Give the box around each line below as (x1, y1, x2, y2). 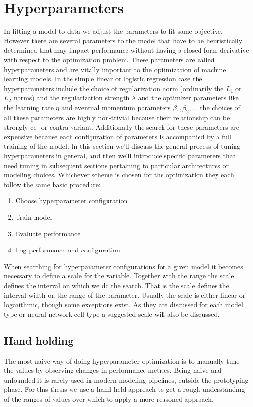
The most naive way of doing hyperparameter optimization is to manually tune (4, 355, 240, 366)
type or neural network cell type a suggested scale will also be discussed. (4, 309, 220, 319)
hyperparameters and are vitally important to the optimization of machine (4, 64, 226, 74)
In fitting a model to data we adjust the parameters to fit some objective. (4, 26, 223, 36)
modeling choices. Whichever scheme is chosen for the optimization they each (4, 170, 234, 180)
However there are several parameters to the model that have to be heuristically (4, 35, 243, 45)
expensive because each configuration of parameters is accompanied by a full (4, 131, 232, 141)
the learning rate (4, 102, 54, 112)
